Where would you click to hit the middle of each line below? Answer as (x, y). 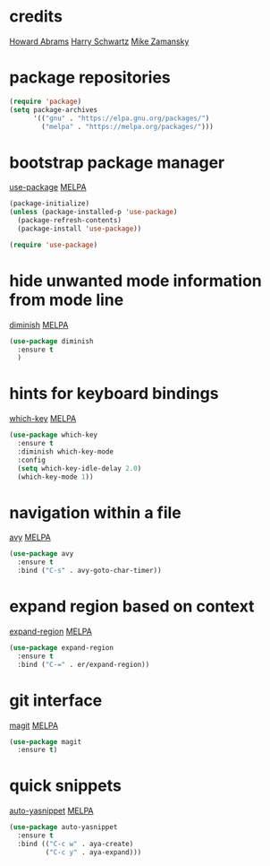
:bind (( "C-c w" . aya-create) (76, 844)
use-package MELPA (48, 187)
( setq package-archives (54, 109)
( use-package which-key (54, 435)
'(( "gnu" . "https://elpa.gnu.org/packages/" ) (121, 118)
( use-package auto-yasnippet (63, 827)
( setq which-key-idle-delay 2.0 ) (80, 468)
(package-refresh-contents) (70, 221)
